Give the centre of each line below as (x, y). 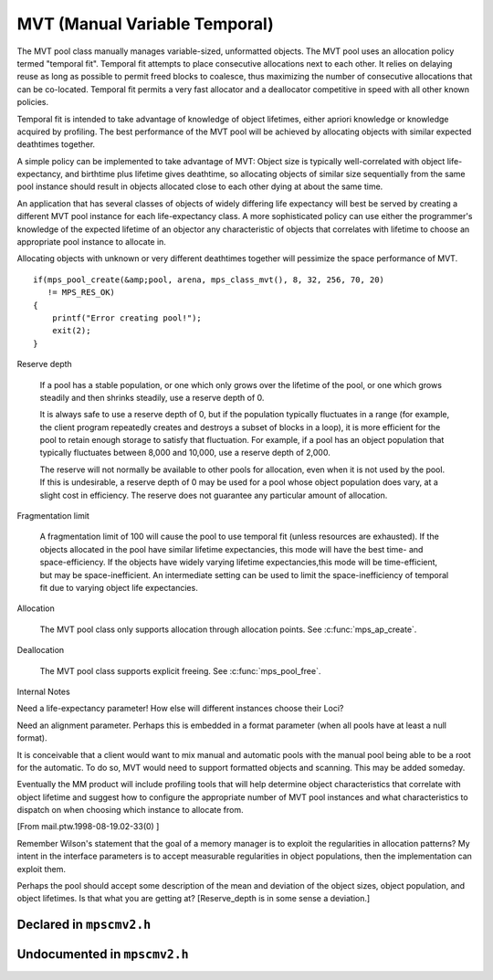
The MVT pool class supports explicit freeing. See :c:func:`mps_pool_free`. (180, 670)
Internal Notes (43, 691)
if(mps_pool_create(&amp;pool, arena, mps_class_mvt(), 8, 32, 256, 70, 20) (209, 279)
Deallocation (41, 650)
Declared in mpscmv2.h (84, 925)
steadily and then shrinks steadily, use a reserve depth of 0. (152, 397)
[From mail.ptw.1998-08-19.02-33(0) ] (88, 827)
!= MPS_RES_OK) (81, 293)
